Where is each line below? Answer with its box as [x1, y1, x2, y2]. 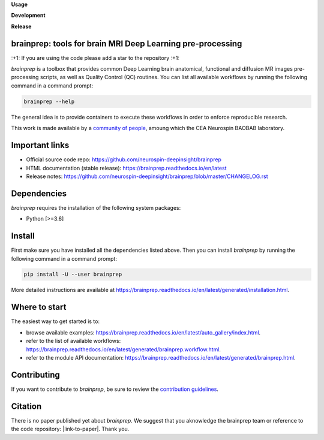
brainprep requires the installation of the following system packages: [11, 204, 181, 211]
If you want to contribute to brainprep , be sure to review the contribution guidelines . [11, 385, 219, 393]
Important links [11, 140, 70, 150]
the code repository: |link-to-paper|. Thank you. [11, 426, 130, 433]
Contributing [11, 369, 60, 380]
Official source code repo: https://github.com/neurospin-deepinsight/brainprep [26, 156, 222, 163]
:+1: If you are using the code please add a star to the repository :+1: [11, 54, 180, 61]
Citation [11, 401, 42, 411]
